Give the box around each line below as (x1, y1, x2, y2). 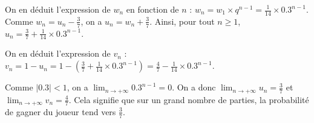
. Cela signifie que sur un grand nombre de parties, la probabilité (68, 93, 309, 106)
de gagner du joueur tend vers (5, 105, 116, 118)
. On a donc (172, 81, 216, 93)
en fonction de (126, 3, 179, 15)
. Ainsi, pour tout (149, 14, 215, 27)
